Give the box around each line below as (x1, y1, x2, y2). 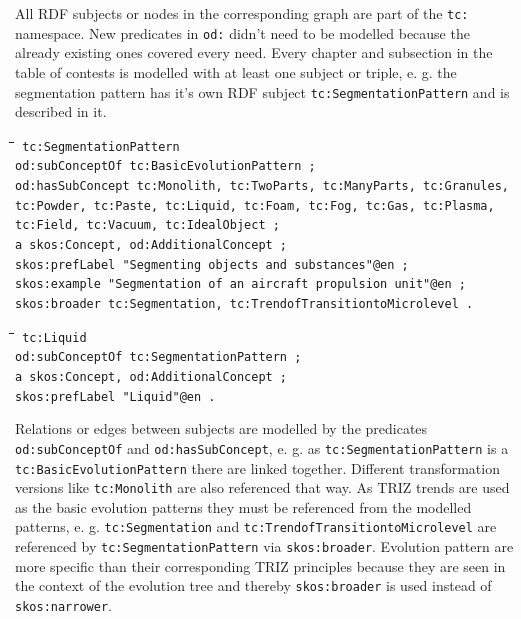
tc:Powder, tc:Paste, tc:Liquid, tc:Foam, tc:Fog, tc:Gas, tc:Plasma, (15, 198, 495, 213)
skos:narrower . (15, 595, 112, 615)
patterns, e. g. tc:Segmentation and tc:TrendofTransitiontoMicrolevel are (15, 516, 497, 537)
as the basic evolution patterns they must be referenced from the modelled (15, 496, 472, 517)
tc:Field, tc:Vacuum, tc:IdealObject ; (15, 218, 280, 233)
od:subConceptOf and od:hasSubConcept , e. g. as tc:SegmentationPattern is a (15, 437, 509, 458)
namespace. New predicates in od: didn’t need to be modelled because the (15, 22, 470, 43)
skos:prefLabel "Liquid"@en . (15, 389, 216, 404)
